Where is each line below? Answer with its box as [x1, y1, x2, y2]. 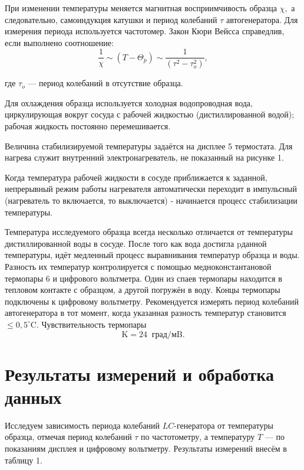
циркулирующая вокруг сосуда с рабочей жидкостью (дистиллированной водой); [5, 108, 295, 120]
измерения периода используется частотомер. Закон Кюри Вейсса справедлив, [5, 25, 285, 37]
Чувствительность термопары [41, 318, 147, 330]
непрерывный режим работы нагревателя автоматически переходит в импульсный [5, 182, 297, 195]
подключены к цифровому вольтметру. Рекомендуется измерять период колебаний [5, 295, 299, 307]
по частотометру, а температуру [141, 430, 255, 443]
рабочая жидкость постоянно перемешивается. [5, 120, 171, 132]
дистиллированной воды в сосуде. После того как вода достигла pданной [5, 237, 267, 249]
